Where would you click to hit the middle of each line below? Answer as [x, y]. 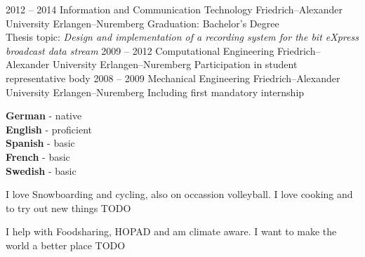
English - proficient [49, 129]
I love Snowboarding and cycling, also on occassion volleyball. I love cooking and [179, 194]
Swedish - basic [41, 170]
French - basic [38, 156]
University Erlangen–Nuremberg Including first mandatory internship [155, 92]
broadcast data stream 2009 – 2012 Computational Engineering [140, 50]
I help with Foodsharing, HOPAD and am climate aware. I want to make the [171, 231]
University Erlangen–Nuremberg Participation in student [175, 64]
